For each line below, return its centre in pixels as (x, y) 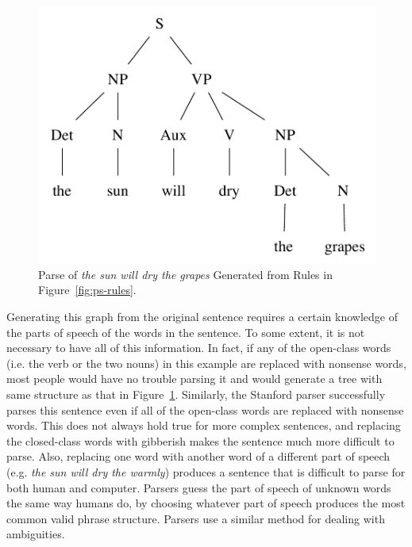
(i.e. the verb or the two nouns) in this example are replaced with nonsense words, (206, 363)
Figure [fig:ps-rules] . (87, 290)
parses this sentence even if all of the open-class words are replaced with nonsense (205, 409)
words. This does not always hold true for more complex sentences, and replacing (204, 425)
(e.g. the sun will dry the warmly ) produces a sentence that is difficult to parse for (206, 471)
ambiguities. (36, 534)
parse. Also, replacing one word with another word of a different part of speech (198, 456)
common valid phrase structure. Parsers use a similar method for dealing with (196, 518)
